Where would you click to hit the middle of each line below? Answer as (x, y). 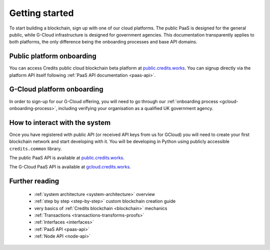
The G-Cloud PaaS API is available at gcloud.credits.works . (70, 167)
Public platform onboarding (53, 56)
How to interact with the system (60, 122)
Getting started (41, 13)
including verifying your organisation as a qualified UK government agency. (136, 108)
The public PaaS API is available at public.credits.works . (67, 158)
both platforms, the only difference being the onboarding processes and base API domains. (103, 42)
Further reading (34, 181)
